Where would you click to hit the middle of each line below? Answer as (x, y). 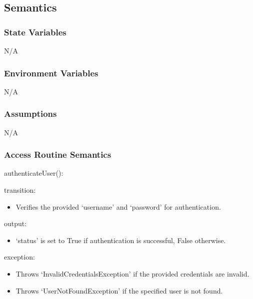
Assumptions (30, 114)
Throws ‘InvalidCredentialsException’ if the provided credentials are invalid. (132, 274)
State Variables (35, 32)
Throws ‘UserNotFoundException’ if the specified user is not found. (119, 290)
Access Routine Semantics (58, 154)
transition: (20, 190)
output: (15, 223)
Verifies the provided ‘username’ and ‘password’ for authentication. (118, 206)
